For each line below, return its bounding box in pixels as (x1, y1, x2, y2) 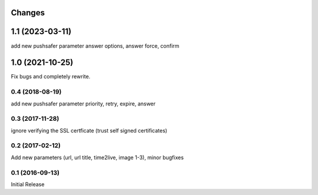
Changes (11, 8, 45, 18)
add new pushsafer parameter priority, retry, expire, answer (11, 100, 156, 107)
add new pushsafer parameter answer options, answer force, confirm (11, 42, 180, 49)
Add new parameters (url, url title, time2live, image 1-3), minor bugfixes (11, 154, 184, 161)
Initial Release (11, 181, 45, 188)
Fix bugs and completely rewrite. (11, 73, 91, 80)
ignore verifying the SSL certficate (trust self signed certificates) (11, 127, 168, 134)
